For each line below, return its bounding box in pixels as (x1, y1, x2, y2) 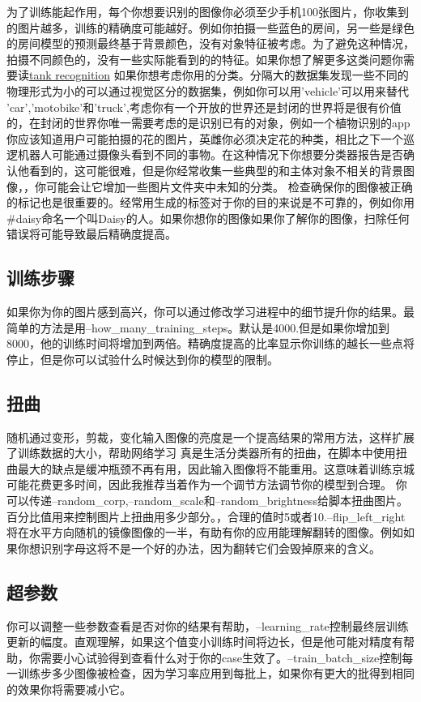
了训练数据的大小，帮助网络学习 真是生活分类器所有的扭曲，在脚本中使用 (6, 444, 396, 461)
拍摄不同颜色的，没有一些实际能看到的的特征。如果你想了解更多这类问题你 (6, 50, 403, 67)
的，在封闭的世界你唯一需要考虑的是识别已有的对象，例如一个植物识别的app (6, 114, 410, 131)
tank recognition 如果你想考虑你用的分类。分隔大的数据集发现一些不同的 (29, 66, 409, 83)
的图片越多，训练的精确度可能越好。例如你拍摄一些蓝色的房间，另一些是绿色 (6, 19, 415, 36)
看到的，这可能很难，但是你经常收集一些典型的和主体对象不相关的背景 (28, 161, 403, 178)
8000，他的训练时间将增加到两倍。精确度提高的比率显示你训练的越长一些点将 (6, 335, 415, 352)
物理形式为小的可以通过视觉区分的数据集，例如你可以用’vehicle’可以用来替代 (6, 82, 409, 99)
